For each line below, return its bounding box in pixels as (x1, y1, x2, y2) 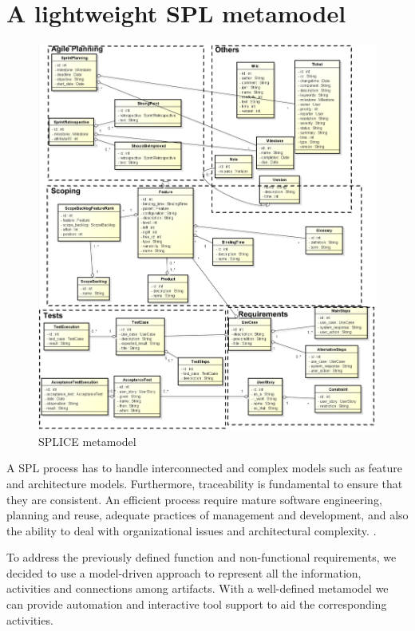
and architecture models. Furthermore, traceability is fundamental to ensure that (6, 475, 403, 491)
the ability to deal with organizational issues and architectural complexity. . (6, 522, 377, 538)
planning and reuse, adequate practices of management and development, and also (6, 507, 409, 523)
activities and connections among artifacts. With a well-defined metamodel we (6, 580, 389, 597)
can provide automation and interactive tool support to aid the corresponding (6, 596, 387, 613)
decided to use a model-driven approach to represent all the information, (6, 564, 362, 581)
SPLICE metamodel (38, 432, 136, 449)
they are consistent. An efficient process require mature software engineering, (6, 491, 382, 507)
